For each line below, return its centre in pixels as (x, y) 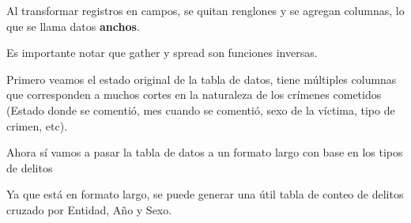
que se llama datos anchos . (73, 26)
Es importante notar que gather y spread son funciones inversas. (162, 53)
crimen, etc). (37, 125)
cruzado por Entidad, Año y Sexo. (89, 209)
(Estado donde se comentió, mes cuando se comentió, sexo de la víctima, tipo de (201, 110)
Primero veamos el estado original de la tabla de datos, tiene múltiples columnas (202, 79)
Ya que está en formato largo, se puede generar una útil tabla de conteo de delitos (205, 194)
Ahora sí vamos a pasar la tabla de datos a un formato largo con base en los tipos (205, 152)
